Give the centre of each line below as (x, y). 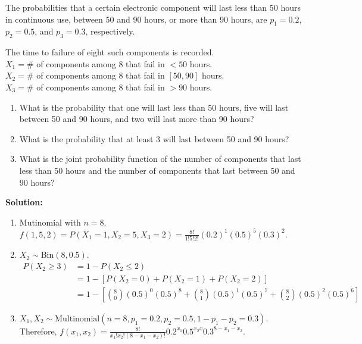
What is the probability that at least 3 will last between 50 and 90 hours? (154, 138)
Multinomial (77, 319)
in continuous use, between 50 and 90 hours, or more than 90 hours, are (136, 19)
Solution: (24, 202)
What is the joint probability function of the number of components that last (160, 159)
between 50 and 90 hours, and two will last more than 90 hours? (137, 119)
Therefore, (38, 331)
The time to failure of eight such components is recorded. (110, 52)
